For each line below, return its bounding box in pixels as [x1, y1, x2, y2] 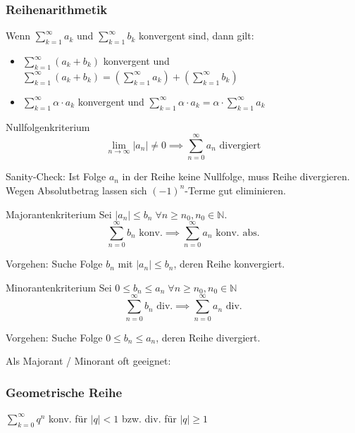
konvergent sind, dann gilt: [139, 28, 254, 43]
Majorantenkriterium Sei [6, 206, 112, 221]
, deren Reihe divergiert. [156, 330, 261, 344]
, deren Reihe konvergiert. [173, 256, 285, 271]
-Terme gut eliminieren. [185, 182, 286, 197]
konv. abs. [216, 227, 260, 238]
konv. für [48, 410, 87, 425]
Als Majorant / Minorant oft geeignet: [6, 353, 171, 368]
